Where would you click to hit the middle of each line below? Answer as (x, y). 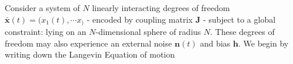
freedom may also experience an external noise (89, 43)
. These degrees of (242, 32)
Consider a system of (42, 8)
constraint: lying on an (46, 32)
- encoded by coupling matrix (140, 19)
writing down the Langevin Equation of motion (90, 54)
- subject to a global (239, 19)
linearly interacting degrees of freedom (161, 8)
